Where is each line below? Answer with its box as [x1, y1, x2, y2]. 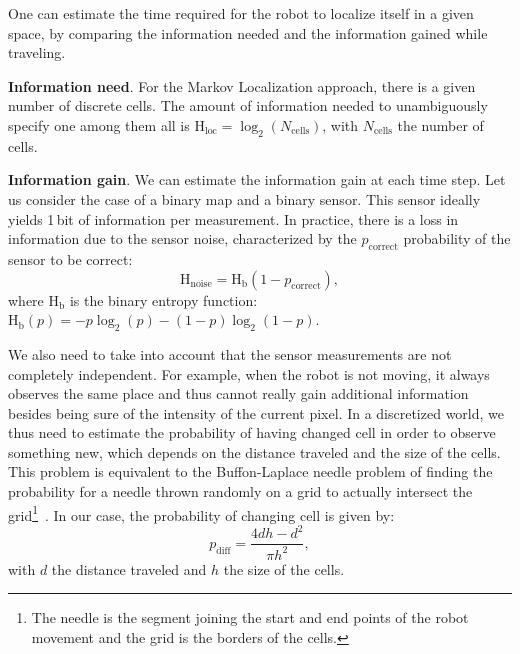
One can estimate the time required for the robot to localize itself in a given [8, 3, 474, 23]
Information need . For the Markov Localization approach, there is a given [8, 75, 476, 96]
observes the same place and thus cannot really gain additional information [8, 383, 469, 404]
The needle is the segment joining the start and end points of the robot [31, 607, 469, 628]
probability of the [403, 228, 511, 249]
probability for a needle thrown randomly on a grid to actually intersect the [8, 481, 473, 502]
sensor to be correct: [8, 248, 133, 269]
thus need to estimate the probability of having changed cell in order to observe [8, 422, 496, 443]
